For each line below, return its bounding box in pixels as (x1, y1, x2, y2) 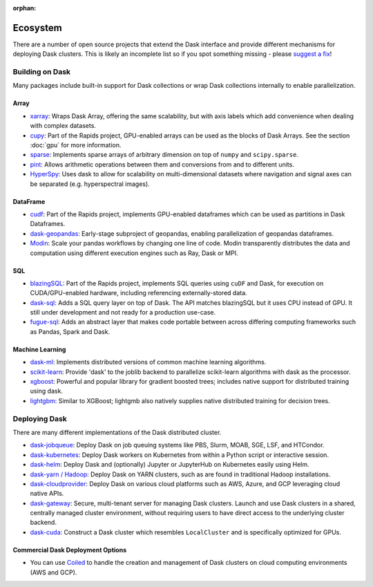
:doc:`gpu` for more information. (30, 141, 122, 149)
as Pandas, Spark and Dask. (30, 327, 111, 335)
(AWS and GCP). (30, 568, 77, 577)
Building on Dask (12, 67, 71, 77)
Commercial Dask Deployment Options (12, 546, 127, 554)
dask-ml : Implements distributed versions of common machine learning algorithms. (30, 358, 267, 366)
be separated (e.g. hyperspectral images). (30, 180, 150, 188)
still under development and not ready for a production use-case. (30, 308, 216, 317)
